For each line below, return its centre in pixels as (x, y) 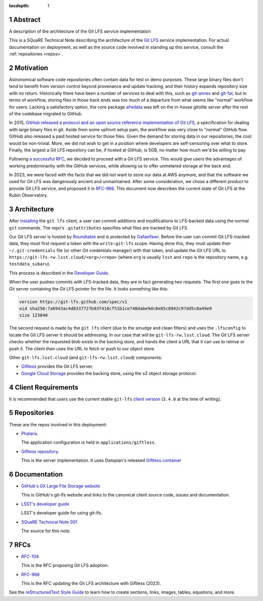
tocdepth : (19, 6)
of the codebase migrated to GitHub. (46, 114)
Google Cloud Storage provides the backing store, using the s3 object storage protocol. (109, 373)
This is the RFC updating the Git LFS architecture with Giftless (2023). (91, 583)
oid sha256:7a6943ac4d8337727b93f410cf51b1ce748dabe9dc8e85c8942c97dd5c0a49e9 (115, 309)
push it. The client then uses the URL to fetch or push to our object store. (82, 349)
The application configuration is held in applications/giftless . (88, 442)
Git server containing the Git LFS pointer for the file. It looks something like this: (89, 289)
